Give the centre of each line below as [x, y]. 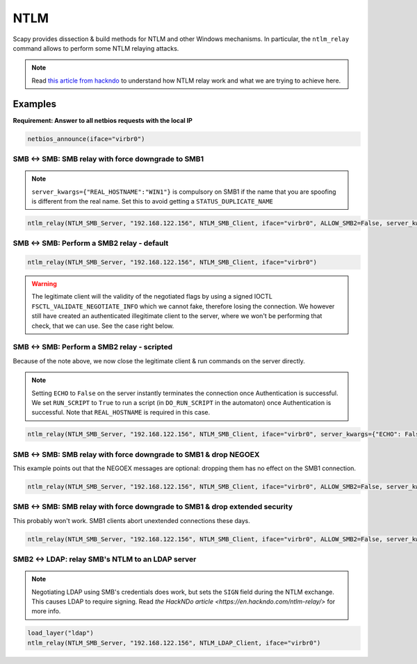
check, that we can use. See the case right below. [103, 326]
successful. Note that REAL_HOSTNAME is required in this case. [121, 413]
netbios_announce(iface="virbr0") [86, 139]
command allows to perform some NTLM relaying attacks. [96, 48]
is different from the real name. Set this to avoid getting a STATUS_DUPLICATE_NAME [153, 201]
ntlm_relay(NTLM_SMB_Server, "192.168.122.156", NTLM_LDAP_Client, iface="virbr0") [174, 643]
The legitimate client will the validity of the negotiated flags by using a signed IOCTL [152, 297]
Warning [44, 284]
